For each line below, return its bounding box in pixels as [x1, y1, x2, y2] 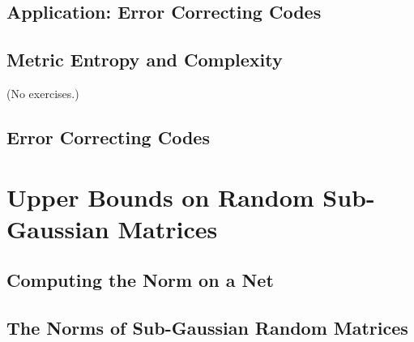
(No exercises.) [6, 84, 79, 101]
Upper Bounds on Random [6, 180, 314, 213]
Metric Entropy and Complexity [6, 47, 283, 72]
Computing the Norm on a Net [6, 267, 274, 293]
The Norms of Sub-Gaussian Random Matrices [6, 315, 408, 340]
